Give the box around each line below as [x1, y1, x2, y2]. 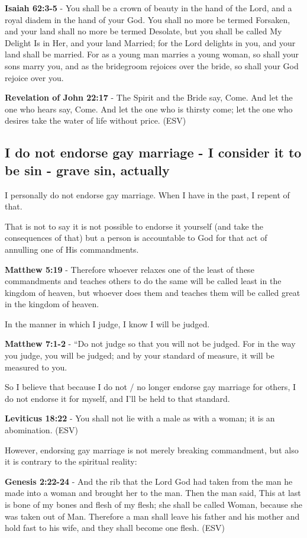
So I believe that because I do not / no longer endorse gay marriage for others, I [5, 381, 296, 393]
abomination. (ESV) [5, 424, 78, 436]
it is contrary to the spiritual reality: [5, 455, 137, 468]
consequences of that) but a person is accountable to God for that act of [5, 231, 267, 244]
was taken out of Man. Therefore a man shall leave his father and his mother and [5, 510, 300, 522]
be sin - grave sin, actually [5, 160, 170, 179]
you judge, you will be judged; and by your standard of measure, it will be [5, 349, 274, 362]
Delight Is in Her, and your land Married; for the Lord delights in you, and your [5, 36, 296, 49]
